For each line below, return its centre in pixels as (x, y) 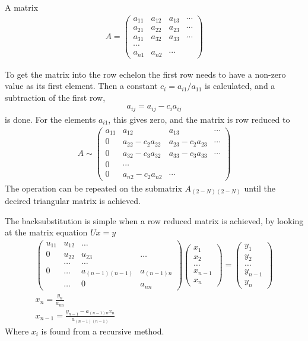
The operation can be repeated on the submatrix (93, 188)
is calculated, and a (240, 86)
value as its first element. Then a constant (81, 86)
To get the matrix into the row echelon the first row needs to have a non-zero (145, 74)
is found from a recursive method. (103, 331)
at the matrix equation (46, 232)
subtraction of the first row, (55, 97)
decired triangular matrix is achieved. (73, 201)
